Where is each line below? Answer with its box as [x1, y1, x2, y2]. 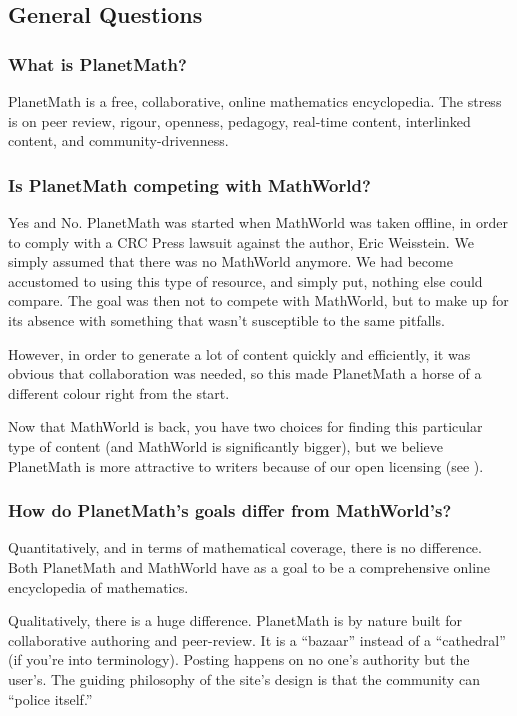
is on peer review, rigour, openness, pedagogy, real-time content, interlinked [8, 110, 471, 131]
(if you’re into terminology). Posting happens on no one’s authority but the [8, 649, 470, 670]
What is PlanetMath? [8, 51, 187, 76]
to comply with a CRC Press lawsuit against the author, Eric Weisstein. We [8, 231, 474, 252]
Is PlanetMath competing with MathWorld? [8, 172, 371, 197]
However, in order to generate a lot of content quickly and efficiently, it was [8, 343, 471, 364]
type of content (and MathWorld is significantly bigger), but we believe [8, 435, 444, 456]
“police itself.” [8, 688, 93, 709]
